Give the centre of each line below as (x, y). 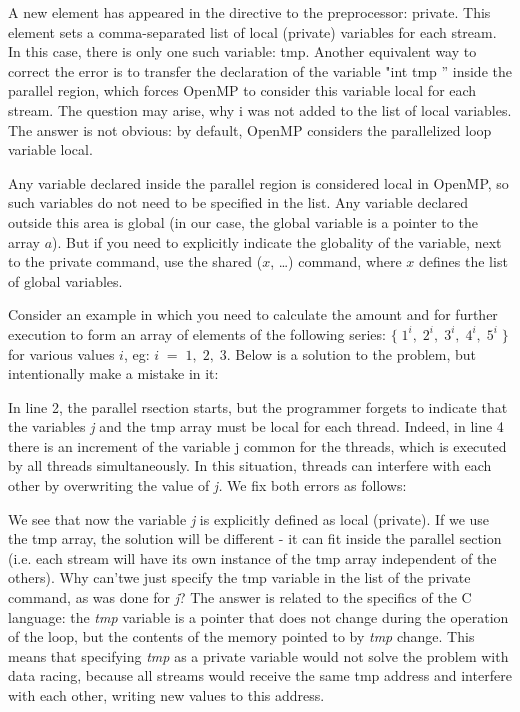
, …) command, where (336, 261)
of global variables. (65, 280)
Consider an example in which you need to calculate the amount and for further (253, 314)
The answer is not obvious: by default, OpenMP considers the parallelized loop (250, 129)
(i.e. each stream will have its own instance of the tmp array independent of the (252, 557)
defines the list (463, 261)
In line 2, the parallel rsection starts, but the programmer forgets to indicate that (258, 406)
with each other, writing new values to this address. (166, 695)
